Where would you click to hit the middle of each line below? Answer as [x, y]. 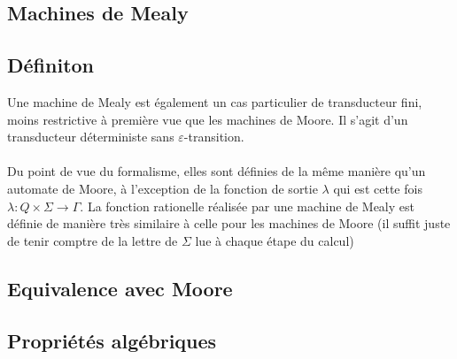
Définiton [51, 65]
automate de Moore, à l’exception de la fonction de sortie [163, 188]
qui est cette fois [378, 188]
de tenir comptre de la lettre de [93, 240]
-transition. [214, 137]
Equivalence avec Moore [120, 288]
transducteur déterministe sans [91, 137]
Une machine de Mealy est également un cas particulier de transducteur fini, [215, 101]
